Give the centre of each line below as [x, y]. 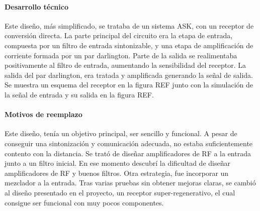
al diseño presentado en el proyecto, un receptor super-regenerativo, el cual [120, 192]
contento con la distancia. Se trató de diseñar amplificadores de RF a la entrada [128, 153]
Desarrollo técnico [36, 6]
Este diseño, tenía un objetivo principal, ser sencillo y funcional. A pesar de [121, 133]
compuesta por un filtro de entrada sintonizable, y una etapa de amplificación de [129, 45]
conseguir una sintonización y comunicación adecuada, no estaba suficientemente [129, 143]
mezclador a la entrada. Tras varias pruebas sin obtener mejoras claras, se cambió [130, 183]
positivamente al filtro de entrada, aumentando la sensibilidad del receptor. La [125, 65]
